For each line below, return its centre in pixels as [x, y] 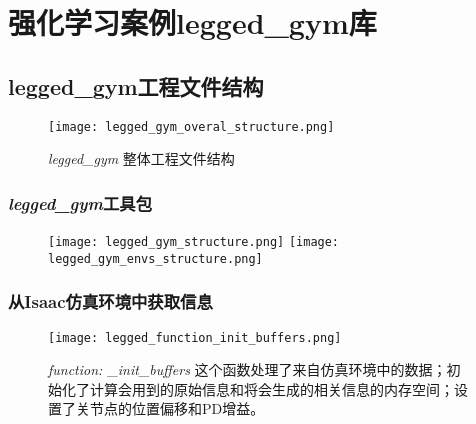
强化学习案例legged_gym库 [192, 22]
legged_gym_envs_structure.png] [155, 258]
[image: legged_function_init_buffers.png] [195, 337]
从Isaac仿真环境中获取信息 [110, 301]
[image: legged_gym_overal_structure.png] [191, 126]
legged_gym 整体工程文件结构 [141, 158]
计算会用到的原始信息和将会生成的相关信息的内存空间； [271, 388]
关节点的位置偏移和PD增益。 [170, 408]
